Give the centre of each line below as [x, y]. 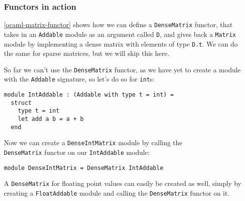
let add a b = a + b [51, 119]
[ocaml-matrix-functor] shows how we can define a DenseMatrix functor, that [118, 25]
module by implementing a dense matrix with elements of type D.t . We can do [121, 43]
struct [21, 103]
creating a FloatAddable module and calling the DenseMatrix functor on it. [117, 193]
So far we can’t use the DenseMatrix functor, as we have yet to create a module [122, 69]
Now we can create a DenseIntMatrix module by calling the [93, 142]
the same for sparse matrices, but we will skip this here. [87, 53]
